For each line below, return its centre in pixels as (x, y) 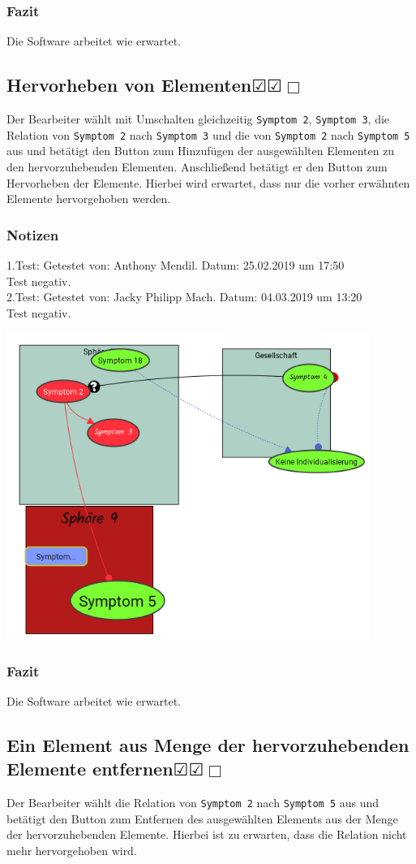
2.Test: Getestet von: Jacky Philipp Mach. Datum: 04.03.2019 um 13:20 (184, 297)
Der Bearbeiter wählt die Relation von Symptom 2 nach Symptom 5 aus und (193, 803)
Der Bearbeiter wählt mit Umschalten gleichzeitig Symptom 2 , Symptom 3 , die (198, 119)
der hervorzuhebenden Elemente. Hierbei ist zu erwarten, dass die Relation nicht (207, 834)
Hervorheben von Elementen (129, 85)
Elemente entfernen (90, 769)
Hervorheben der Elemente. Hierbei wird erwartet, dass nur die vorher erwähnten (208, 182)
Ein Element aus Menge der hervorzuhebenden (208, 745)
